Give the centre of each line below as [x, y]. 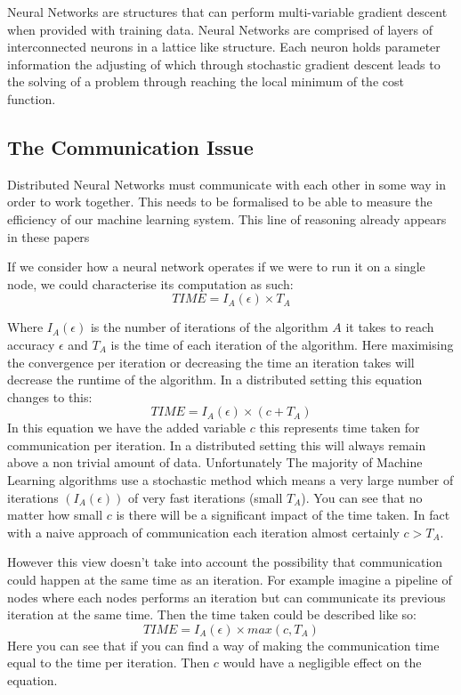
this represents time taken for [340, 428]
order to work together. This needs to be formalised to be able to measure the [220, 202]
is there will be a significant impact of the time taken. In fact [283, 515]
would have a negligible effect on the [322, 663]
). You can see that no [362, 497]
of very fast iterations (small [205, 497]
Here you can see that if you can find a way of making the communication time [223, 645]
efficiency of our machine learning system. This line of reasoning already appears [227, 218]
